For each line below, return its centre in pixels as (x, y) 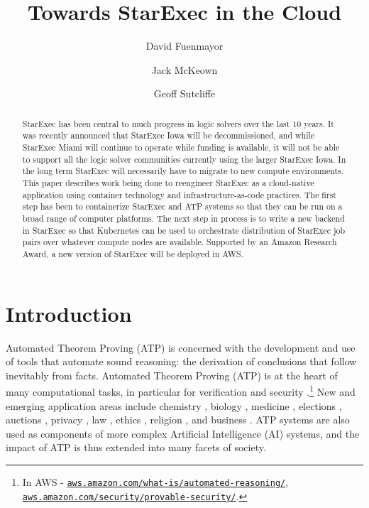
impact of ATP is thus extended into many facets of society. (136, 447)
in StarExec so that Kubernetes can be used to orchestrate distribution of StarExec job (184, 230)
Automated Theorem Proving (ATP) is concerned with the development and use (181, 347)
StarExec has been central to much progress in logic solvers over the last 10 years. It (178, 123)
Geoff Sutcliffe (184, 93)
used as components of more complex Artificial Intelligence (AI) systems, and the (183, 433)
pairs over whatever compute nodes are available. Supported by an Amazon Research (180, 242)
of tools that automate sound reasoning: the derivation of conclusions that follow (181, 361)
